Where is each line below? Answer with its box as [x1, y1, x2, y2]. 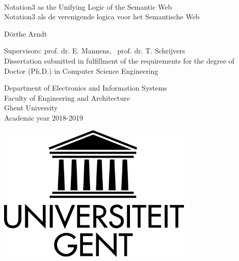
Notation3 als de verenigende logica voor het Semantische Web [4, 11, 200, 22]
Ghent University [4, 102, 58, 113]
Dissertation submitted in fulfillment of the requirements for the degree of [4, 55, 234, 66]
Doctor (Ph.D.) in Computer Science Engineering [4, 65, 158, 76]
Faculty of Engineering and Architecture [4, 92, 130, 103]
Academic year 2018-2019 [4, 112, 83, 123]
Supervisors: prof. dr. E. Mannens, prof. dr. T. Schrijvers [4, 45, 185, 56]
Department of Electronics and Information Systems [4, 82, 167, 93]
